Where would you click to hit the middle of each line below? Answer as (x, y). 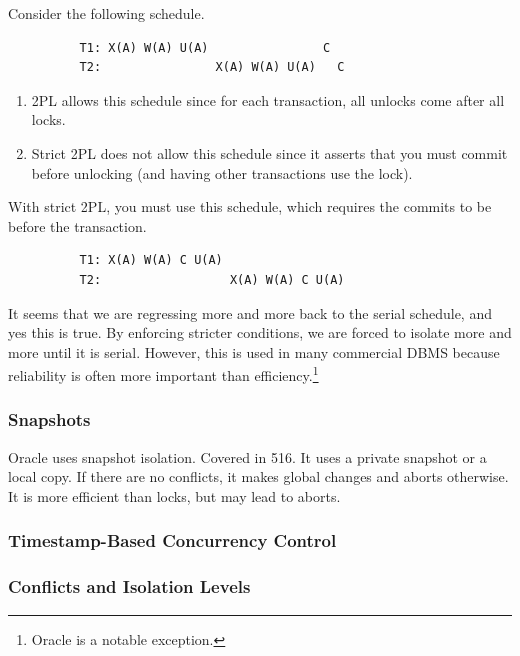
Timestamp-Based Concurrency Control (172, 540)
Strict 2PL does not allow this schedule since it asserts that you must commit (269, 152)
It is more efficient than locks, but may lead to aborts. (174, 495)
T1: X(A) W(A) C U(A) (151, 260)
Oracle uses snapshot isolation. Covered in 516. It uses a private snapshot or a (247, 456)
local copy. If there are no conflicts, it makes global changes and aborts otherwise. (258, 476)
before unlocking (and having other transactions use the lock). (222, 172)
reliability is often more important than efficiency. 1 (163, 373)
